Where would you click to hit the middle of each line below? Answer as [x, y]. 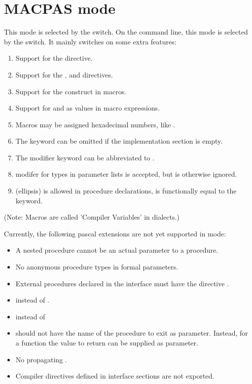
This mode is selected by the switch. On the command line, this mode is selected [126, 32]
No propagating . [41, 359]
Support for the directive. [54, 58]
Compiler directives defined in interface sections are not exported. [115, 376]
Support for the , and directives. [64, 74]
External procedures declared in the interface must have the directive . [122, 283]
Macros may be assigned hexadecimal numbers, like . [95, 124]
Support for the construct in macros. [71, 91]
